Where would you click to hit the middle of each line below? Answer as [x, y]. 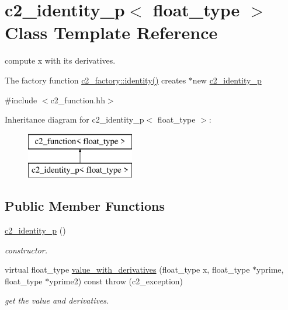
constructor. [26, 250]
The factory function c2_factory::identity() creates [96, 80]
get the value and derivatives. [57, 300]
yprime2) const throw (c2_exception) [116, 281]
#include [21, 100]
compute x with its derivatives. [60, 60]
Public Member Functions [85, 206]
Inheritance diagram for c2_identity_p [74, 119]
